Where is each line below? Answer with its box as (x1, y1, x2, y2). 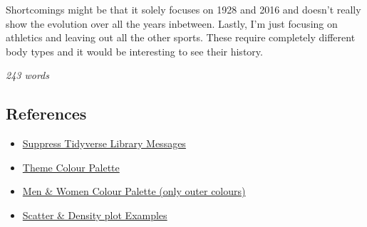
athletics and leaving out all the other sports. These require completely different (6, 30, 356, 45)
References (6, 102, 87, 125)
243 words (6, 68, 49, 83)
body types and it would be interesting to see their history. (6, 43, 263, 58)
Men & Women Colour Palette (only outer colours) (22, 184, 246, 199)
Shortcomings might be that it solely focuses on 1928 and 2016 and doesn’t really (6, 2, 361, 16)
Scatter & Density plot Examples (22, 207, 167, 222)
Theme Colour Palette (22, 159, 120, 174)
